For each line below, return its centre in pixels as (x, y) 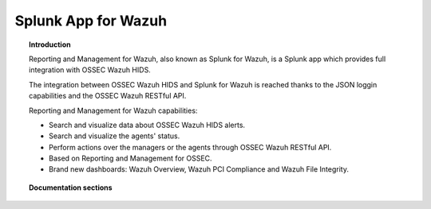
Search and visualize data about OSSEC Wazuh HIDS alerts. (147, 125)
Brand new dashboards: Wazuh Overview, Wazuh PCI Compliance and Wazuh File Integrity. (199, 169)
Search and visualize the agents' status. (115, 136)
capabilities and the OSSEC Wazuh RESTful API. (108, 96)
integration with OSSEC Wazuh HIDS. (90, 70)
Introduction (50, 45)
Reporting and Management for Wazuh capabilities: (113, 110)
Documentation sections (71, 188)
